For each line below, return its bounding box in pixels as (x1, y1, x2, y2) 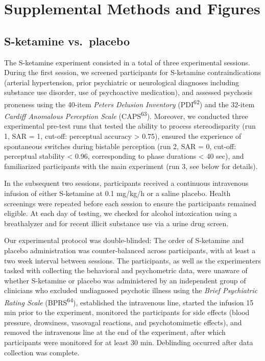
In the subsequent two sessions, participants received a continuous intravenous (4, 178, 249, 188)
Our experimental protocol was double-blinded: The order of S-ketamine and (4, 235, 244, 246)
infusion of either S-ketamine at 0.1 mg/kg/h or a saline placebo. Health (4, 188, 231, 199)
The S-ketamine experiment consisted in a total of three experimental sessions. (4, 57, 250, 67)
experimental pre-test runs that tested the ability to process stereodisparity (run (4, 121, 256, 131)
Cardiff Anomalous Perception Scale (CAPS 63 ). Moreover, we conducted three (4, 109, 248, 121)
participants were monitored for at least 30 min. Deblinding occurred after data (4, 336, 253, 347)
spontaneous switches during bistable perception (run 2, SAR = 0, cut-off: (4, 140, 236, 151)
